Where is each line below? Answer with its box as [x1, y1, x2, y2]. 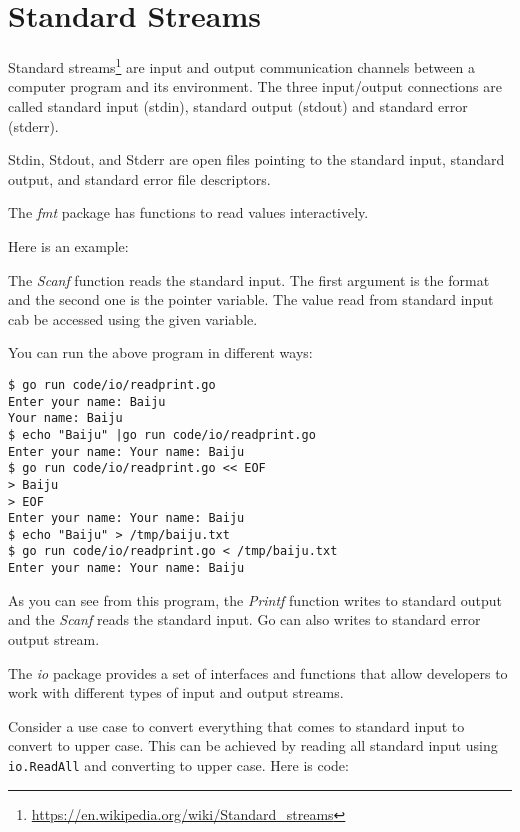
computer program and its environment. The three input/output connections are [8, 76, 502, 97]
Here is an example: [8, 235, 129, 256]
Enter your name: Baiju [8, 394, 166, 409]
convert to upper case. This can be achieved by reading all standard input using [8, 735, 498, 756]
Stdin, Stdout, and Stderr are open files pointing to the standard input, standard [8, 149, 505, 170]
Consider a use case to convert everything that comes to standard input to [8, 715, 465, 736]
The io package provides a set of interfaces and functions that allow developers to [8, 662, 508, 683]
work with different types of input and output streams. [8, 682, 344, 703]
